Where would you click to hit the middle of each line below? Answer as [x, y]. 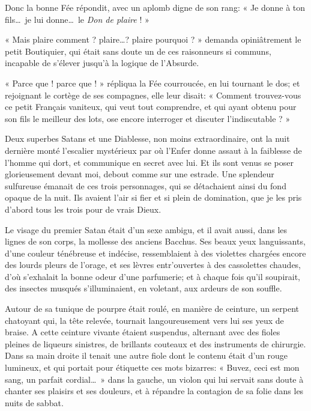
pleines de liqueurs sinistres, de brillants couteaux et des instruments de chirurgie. [155, 343]
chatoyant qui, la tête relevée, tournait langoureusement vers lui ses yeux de [144, 320]
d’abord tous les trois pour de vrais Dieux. [83, 209]
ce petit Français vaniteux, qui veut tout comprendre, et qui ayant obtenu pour [151, 107]
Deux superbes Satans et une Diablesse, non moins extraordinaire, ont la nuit [147, 139]
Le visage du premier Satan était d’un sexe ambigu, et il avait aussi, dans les [146, 229]
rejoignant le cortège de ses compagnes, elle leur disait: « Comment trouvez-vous [153, 95]
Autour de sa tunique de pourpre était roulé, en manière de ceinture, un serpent [152, 309]
